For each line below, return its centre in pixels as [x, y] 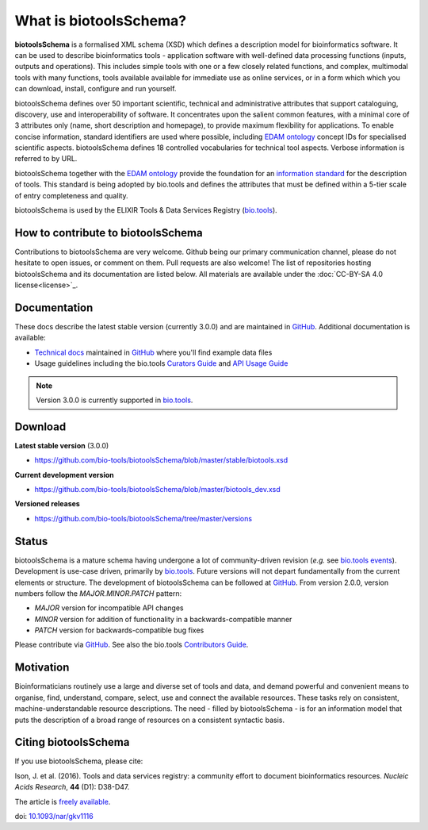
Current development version [64, 475]
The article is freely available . [63, 801]
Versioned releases [48, 504]
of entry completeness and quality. [71, 195]
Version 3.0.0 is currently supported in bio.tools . [115, 400]
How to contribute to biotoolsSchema [109, 233]
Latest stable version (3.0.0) [62, 445]
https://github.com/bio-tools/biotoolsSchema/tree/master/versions [143, 518]
